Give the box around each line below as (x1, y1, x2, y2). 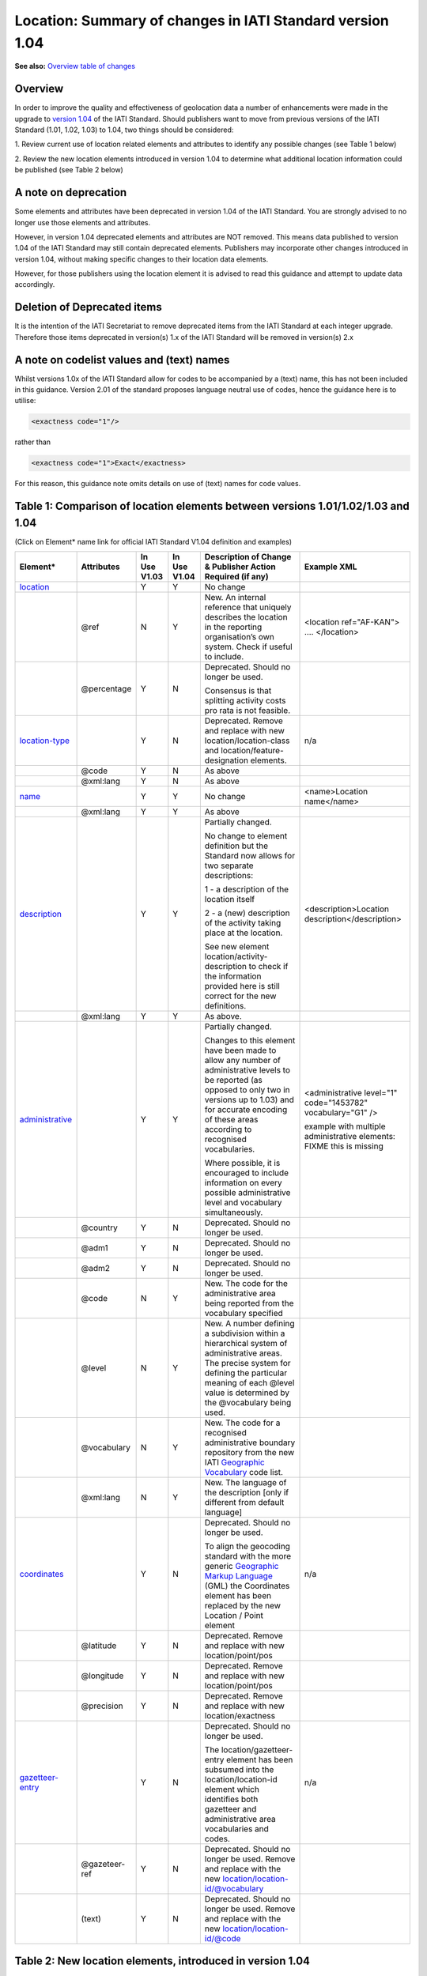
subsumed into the (204, 1764, 274, 1775)
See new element (204, 941, 270, 952)
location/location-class (204, 735, 290, 746)
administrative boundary (204, 1437, 296, 1448)
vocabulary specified (204, 1308, 284, 1319)
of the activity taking (204, 918, 282, 929)
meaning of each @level (204, 1378, 295, 1389)
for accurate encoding (204, 1104, 288, 1115)
